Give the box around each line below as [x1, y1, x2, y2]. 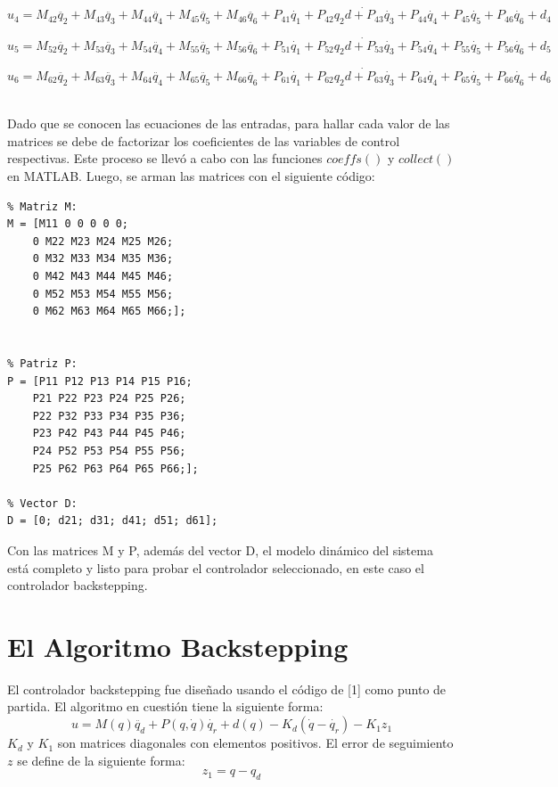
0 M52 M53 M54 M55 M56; [32, 287, 174, 300]
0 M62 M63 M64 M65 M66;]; [32, 305, 186, 318]
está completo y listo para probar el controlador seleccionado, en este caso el [7, 558, 424, 577]
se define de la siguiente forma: [17, 750, 185, 769]
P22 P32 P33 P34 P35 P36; [32, 409, 186, 422]
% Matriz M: [7, 200, 78, 213]
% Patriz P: [7, 357, 78, 371]
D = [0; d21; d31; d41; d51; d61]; [7, 514, 218, 528]
